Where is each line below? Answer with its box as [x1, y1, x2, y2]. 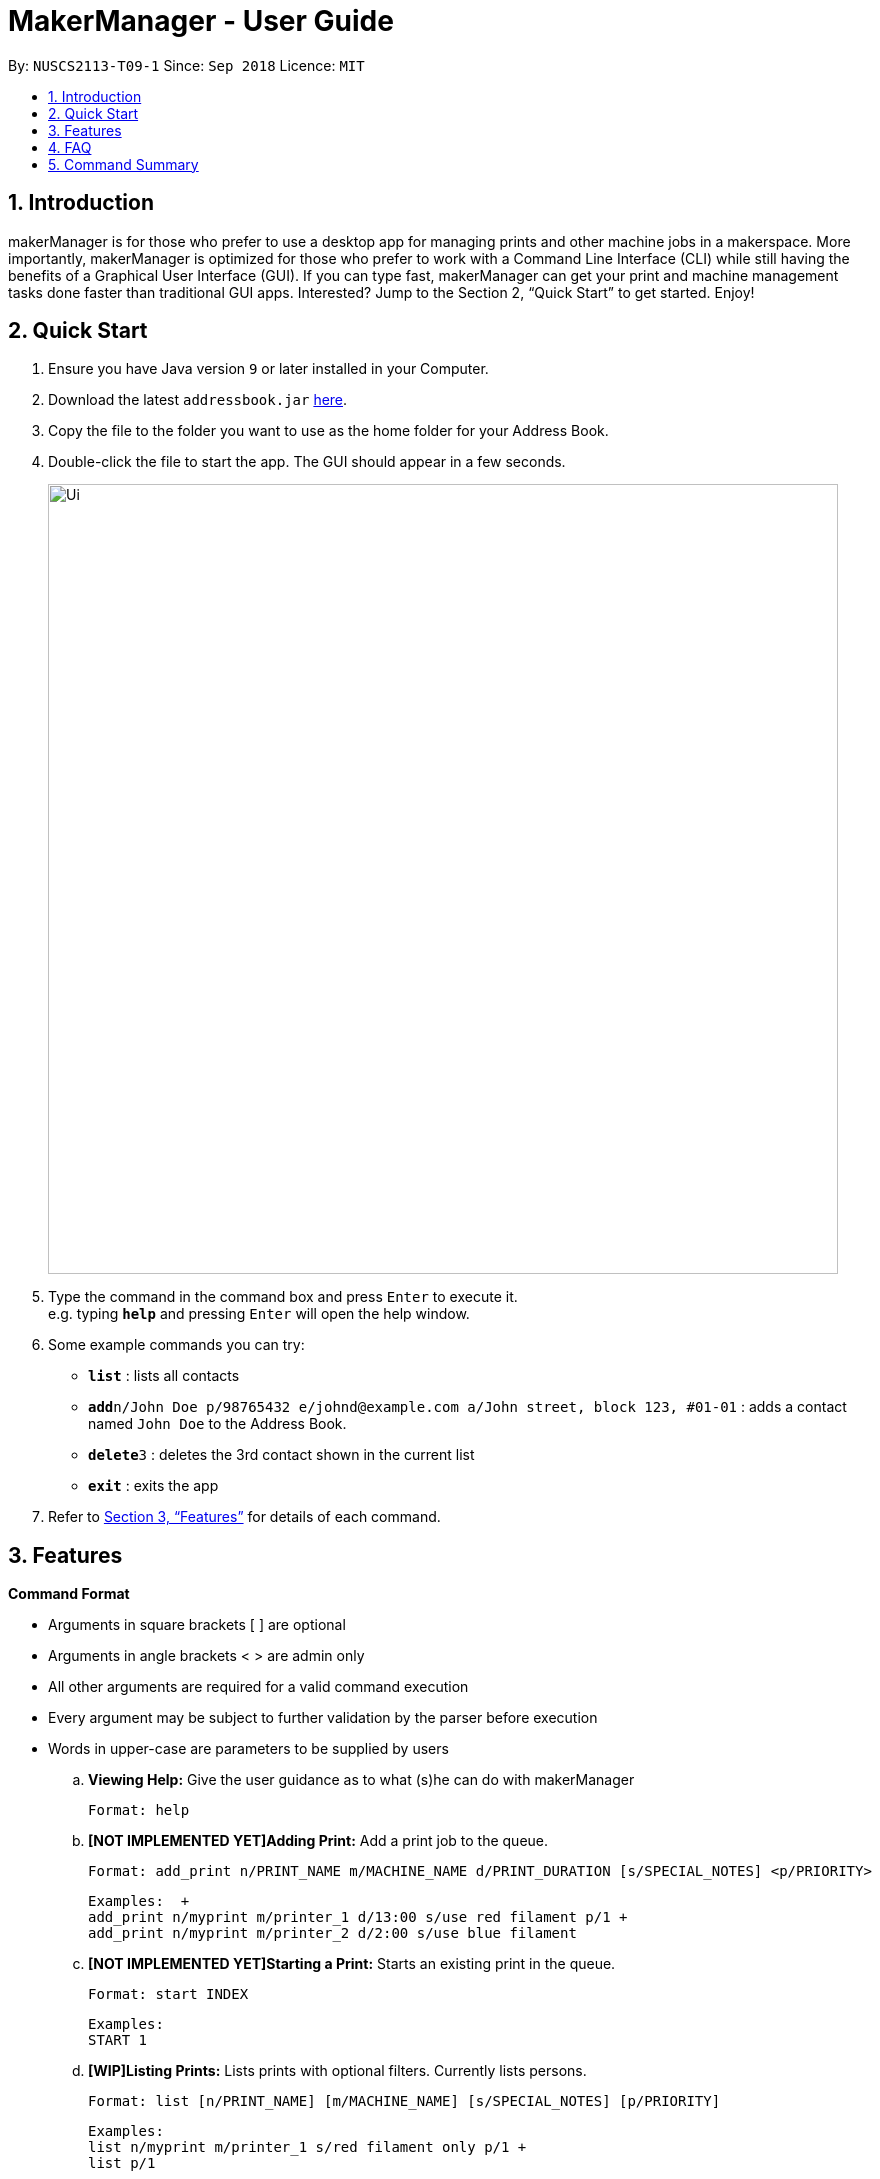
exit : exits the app [88, 1477, 219, 1495]
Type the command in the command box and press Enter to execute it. [48, 1288, 518, 1306]
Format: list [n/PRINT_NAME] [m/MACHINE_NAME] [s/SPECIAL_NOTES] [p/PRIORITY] [88, 2093, 721, 2110]
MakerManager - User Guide [8, 4, 394, 38]
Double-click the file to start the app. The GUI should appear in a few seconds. [48, 453, 566, 471]
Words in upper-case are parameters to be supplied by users [48, 1740, 449, 1758]
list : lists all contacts [88, 1367, 240, 1385]
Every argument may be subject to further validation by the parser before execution [48, 1709, 598, 1727]
